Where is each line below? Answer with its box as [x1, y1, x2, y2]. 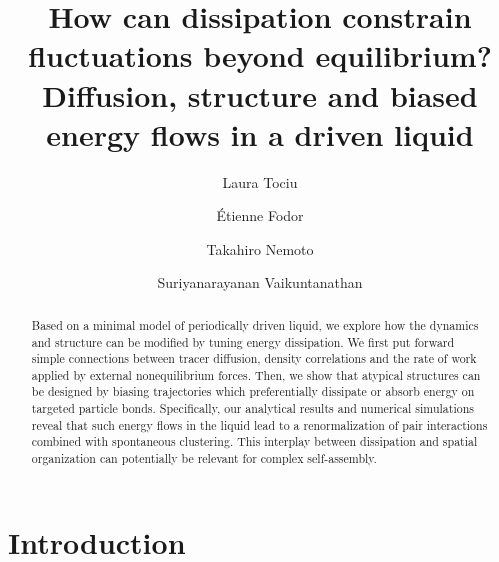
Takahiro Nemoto [206, 238, 314, 259]
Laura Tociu [222, 171, 298, 192]
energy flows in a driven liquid [46, 113, 474, 154]
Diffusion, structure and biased [42, 74, 478, 115]
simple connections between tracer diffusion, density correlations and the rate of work [31, 350, 477, 367]
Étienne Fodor [216, 205, 304, 226]
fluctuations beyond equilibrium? [28, 35, 492, 76]
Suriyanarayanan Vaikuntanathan [157, 272, 363, 293]
